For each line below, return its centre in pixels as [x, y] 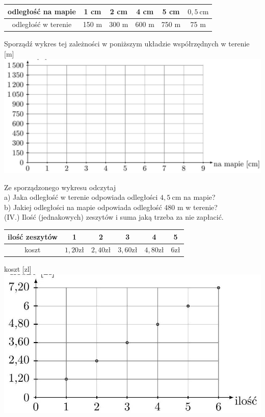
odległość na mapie [42, 11]
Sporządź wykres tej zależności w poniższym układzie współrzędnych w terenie [127, 44]
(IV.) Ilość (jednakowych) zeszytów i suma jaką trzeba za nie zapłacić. [114, 217]
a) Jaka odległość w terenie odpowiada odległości [81, 197]
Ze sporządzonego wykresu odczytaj [60, 187]
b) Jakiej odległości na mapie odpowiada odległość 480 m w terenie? [111, 207]
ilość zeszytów [33, 236]
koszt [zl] [18, 269]
